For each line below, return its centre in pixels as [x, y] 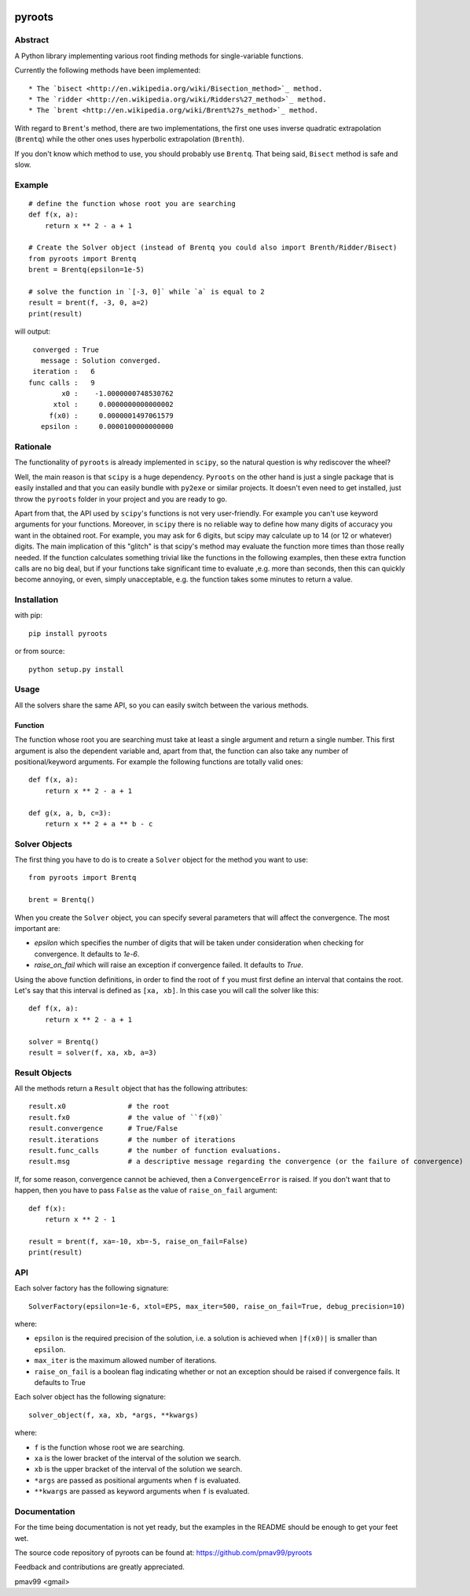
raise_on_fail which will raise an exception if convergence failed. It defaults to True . [169, 965]
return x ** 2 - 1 [80, 1219]
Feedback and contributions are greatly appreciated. [99, 1567]
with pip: [29, 615]
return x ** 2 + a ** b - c [99, 824]
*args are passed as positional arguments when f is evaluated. [138, 1480]
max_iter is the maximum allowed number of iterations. [126, 1361]
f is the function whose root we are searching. [109, 1447]
